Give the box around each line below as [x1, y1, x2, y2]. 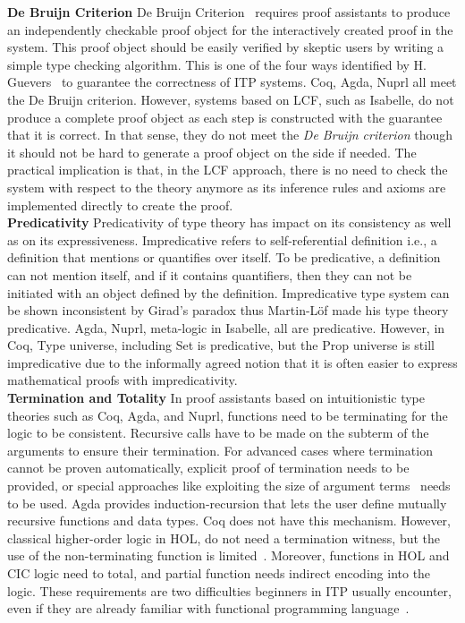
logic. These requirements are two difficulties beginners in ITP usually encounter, [7, 581, 452, 600]
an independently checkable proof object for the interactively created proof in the [7, 20, 453, 38]
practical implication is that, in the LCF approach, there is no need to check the [7, 160, 448, 179]
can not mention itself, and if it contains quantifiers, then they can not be [7, 265, 412, 284]
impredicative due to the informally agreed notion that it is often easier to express [7, 353, 458, 371]
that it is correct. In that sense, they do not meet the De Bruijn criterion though [7, 125, 453, 144]
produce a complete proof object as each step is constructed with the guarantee [7, 107, 443, 126]
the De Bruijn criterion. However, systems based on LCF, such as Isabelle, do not [7, 90, 454, 108]
